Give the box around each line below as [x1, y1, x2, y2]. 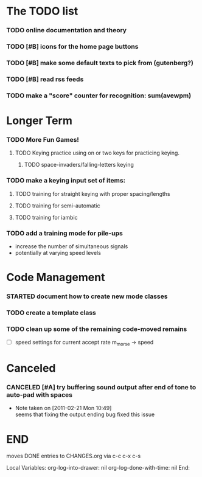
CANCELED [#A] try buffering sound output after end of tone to [6, 383, 197, 392]
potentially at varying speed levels [15, 249, 102, 256]
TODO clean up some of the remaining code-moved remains [6, 324, 187, 333]
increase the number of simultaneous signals [15, 242, 128, 250]
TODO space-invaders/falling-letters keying [24, 161, 134, 169]
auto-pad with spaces [6, 391, 73, 399]
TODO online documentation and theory [6, 26, 127, 35]
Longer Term [6, 114, 73, 127]
